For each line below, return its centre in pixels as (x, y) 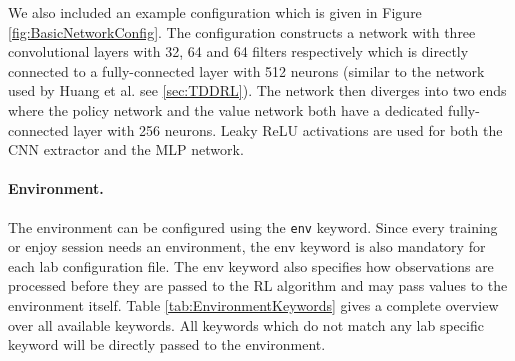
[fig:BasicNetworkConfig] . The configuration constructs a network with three (242, 31)
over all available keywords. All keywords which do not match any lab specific (246, 324)
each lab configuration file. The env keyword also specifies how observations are (251, 265)
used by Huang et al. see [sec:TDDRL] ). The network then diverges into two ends (257, 90)
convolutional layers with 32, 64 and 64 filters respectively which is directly (238, 51)
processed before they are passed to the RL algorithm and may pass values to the (258, 285)
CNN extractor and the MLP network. (126, 149)
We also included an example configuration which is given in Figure (215, 12)
